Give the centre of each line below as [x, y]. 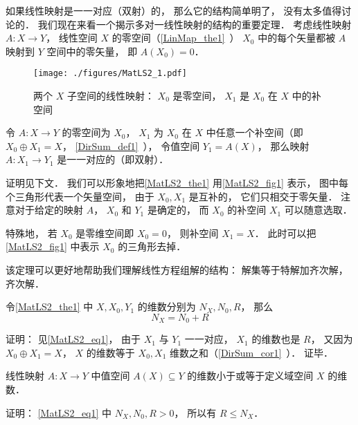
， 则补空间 [193, 233]
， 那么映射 [283, 145]
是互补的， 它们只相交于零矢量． [263, 196]
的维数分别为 [167, 306]
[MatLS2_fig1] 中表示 [53, 246]
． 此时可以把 [285, 233]
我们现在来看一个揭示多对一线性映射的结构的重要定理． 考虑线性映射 [195, 24]
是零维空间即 [105, 233]
